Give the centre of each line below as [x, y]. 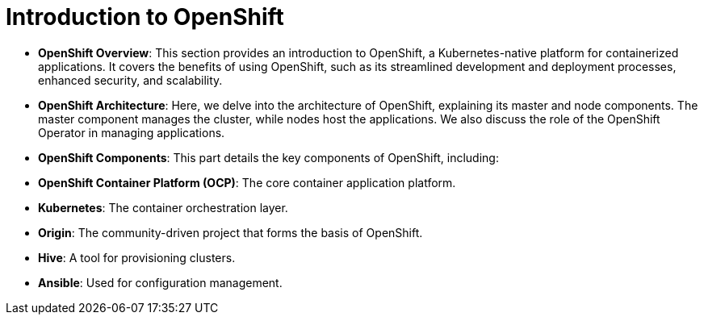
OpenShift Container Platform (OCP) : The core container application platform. [247, 182]
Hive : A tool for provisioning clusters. [137, 257]
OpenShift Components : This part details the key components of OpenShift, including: [268, 157]
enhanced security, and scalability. [130, 80]
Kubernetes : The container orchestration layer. [163, 207]
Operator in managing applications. [132, 132]
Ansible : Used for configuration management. [160, 282]
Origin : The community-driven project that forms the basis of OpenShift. [230, 232]
